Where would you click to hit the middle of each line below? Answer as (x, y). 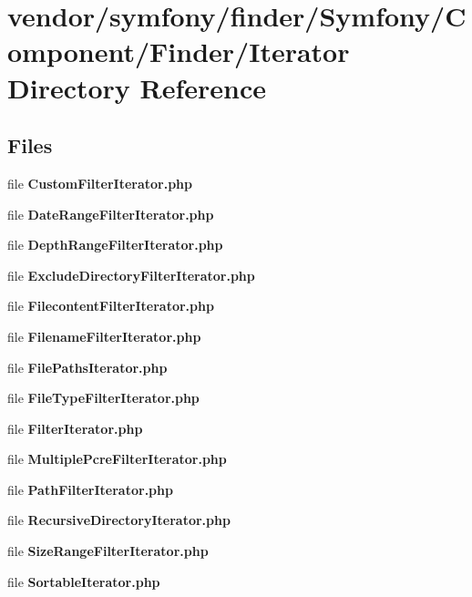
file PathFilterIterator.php (90, 489)
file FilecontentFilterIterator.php (111, 306)
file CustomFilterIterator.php (100, 183)
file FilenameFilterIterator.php (104, 336)
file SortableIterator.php (84, 581)
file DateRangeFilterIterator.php (111, 214)
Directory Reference (137, 87)
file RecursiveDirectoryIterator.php (119, 520)
